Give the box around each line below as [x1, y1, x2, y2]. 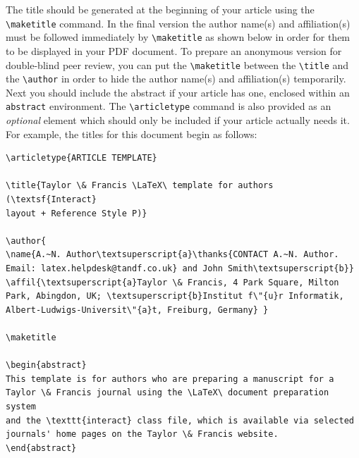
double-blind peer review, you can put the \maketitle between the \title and [6, 57, 349, 72]
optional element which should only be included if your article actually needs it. [6, 113, 350, 128]
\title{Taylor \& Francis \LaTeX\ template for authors [6, 180, 274, 191]
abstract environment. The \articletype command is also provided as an [6, 99, 331, 113]
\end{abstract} [6, 442, 77, 453]
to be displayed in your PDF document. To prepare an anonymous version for [6, 43, 342, 58]
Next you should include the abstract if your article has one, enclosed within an [6, 85, 350, 99]
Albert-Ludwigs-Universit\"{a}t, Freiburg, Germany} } [6, 304, 269, 315]
